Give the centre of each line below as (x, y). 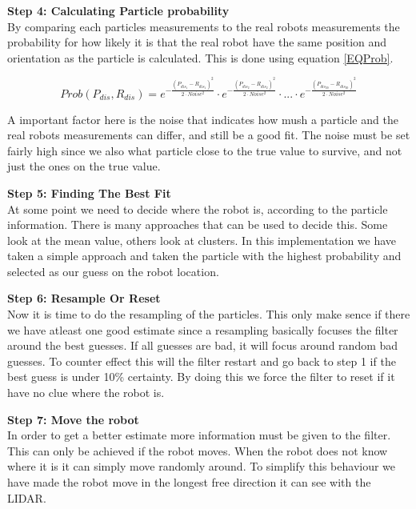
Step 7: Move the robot (73, 419)
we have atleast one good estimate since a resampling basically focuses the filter (203, 329)
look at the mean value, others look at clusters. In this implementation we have (202, 240)
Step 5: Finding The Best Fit (89, 192)
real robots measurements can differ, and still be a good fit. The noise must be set (209, 135)
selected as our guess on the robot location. (113, 271)
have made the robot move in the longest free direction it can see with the (189, 482)
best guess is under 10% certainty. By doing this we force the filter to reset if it (201, 377)
